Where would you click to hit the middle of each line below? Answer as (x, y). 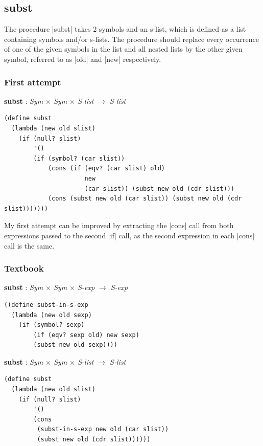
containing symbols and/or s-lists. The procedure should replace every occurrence (131, 39)
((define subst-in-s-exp (46, 305)
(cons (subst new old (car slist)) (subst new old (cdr (145, 199)
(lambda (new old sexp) (52, 315)
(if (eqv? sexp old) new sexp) (86, 335)
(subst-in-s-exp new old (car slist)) (103, 429)
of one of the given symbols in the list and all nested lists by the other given (123, 49)
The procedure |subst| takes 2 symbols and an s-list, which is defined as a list (125, 29)
